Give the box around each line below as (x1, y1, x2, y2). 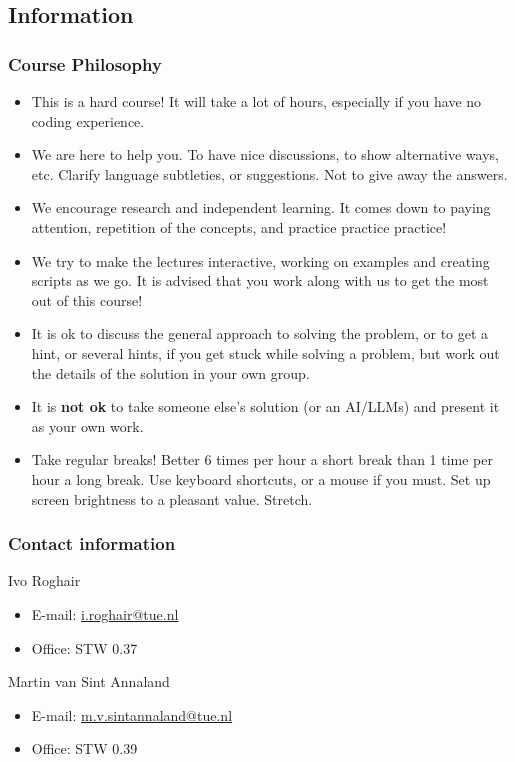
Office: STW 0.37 (31, 637, 138, 658)
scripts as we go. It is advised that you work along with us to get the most (31, 270, 489, 291)
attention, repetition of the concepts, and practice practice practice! (31, 216, 447, 237)
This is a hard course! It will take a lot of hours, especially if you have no (31, 91, 482, 111)
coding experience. (31, 110, 145, 131)
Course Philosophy (8, 51, 162, 76)
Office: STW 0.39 (31, 738, 138, 759)
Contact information (8, 531, 176, 556)
